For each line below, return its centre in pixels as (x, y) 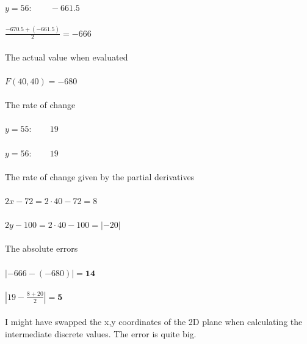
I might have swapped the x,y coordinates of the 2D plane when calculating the (154, 322)
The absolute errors (42, 248)
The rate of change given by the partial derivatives (100, 176)
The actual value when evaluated (67, 57)
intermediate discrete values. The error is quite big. (101, 333)
